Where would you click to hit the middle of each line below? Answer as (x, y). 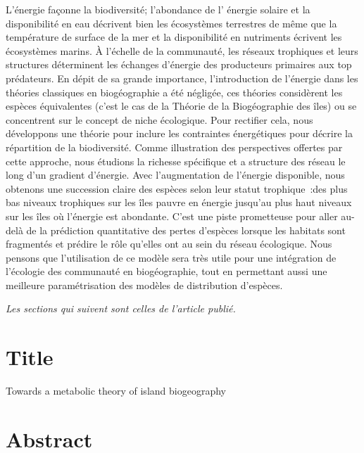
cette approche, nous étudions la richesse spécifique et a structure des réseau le (176, 161)
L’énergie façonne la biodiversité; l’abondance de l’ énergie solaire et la (158, 9)
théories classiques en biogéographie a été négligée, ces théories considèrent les (174, 92)
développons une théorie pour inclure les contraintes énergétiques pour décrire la (179, 133)
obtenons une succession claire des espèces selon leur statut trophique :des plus (177, 188)
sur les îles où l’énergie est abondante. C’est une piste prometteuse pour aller (172, 216)
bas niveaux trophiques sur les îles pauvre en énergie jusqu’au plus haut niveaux (179, 202)
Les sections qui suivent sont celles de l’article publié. (121, 308)
